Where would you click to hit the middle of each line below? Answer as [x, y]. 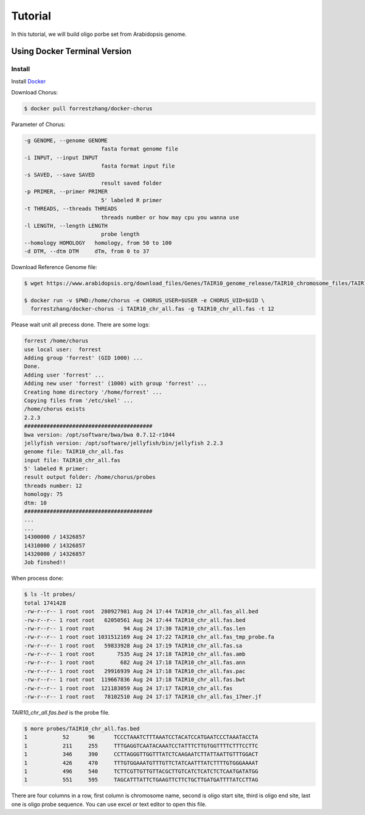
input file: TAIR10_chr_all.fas [72, 460]
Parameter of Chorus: [38, 124]
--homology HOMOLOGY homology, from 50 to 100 [98, 243]
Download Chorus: [35, 93]
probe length [120, 234]
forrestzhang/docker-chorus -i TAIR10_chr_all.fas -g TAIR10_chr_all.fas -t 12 [153, 309]
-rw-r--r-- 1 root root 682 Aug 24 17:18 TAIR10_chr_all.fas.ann [135, 663]
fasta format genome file [140, 149]
